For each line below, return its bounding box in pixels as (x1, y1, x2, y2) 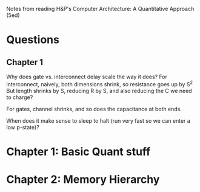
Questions (6, 33, 59, 47)
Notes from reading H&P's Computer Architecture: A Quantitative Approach (6, 5, 195, 12)
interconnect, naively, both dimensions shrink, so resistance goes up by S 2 (6, 80, 193, 87)
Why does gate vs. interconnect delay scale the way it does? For (6, 73, 168, 80)
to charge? (6, 94, 33, 101)
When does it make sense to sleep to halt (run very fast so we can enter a (6, 117, 191, 124)
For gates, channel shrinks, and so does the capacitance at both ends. (6, 105, 182, 112)
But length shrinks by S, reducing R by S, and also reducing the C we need (6, 87, 192, 94)
